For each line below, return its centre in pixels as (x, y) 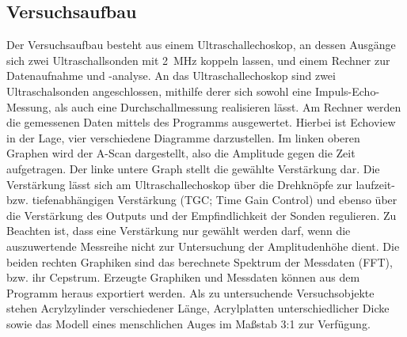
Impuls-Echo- (347, 91)
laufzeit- (375, 184)
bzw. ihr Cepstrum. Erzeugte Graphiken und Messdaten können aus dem (183, 277)
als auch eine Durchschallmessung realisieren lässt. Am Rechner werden (228, 106)
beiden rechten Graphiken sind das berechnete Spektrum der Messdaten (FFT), (200, 261)
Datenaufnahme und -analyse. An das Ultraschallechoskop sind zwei (171, 76)
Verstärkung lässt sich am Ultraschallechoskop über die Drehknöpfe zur (179, 184)
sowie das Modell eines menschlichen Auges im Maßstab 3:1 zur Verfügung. (188, 323)
